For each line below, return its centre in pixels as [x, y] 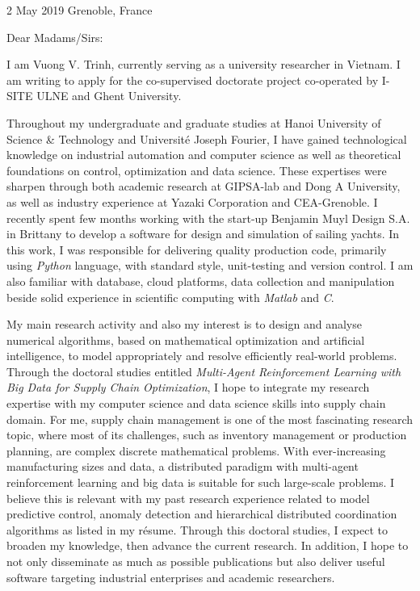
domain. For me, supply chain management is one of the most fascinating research [210, 419]
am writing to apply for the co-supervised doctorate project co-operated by [193, 80]
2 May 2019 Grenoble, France [80, 10]
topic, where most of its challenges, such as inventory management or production [207, 435]
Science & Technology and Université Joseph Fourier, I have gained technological [207, 138]
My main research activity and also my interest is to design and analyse [184, 324]
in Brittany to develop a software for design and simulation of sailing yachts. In [203, 234]
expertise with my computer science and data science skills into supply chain [196, 403]
